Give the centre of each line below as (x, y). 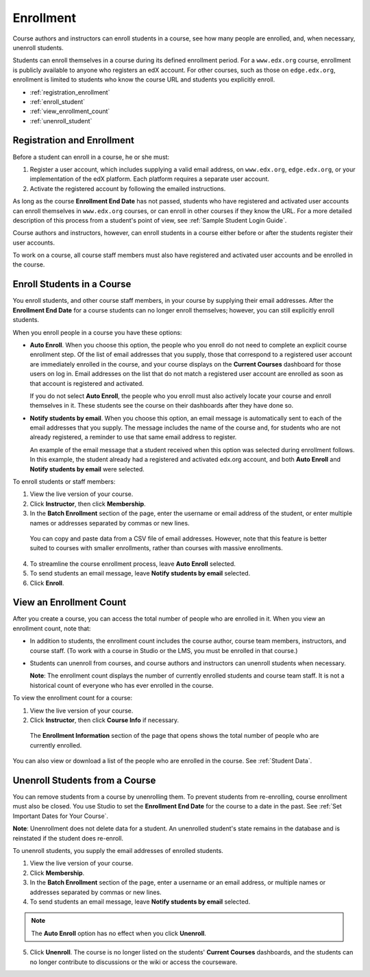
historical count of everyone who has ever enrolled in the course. (122, 685)
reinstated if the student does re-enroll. (68, 838)
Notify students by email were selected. (87, 469)
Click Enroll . (47, 583)
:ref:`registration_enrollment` (70, 92)
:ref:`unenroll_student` (61, 121)
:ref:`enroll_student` (58, 101)
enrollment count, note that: (52, 628)
